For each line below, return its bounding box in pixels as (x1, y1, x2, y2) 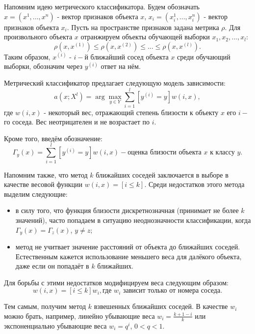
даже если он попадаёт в (15, 261, 89, 271)
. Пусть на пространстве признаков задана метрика (67, 22, 219, 32)
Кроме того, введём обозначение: (4, 133, 102, 143)
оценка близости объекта (127, 149, 202, 156)
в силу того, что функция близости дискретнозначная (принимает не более (15, 205, 239, 215)
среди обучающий (177, 51, 230, 61)
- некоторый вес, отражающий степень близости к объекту (44, 107, 219, 117)
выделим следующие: (4, 188, 68, 199)
